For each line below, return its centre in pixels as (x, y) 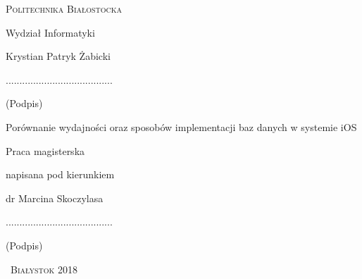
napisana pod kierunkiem (60, 174)
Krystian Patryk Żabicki (58, 56)
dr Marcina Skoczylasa (55, 198)
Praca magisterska (45, 150)
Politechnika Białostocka (64, 8)
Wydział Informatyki (50, 32)
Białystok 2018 (44, 269)
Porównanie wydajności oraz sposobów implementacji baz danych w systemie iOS (181, 126)
